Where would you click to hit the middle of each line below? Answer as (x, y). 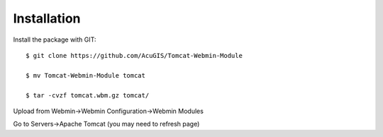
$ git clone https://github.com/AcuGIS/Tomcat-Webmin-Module (134, 55)
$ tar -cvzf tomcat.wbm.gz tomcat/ (88, 95)
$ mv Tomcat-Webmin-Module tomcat (85, 75)
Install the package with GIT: (55, 40)
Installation (47, 18)
